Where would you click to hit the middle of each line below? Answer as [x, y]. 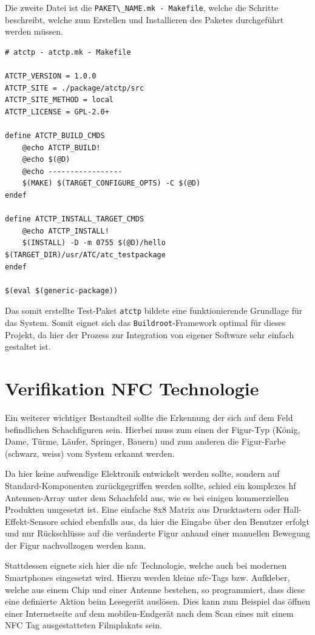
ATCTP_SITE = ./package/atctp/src [75, 88]
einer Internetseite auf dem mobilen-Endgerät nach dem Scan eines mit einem [149, 613]
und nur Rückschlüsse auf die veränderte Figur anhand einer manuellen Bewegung [157, 533]
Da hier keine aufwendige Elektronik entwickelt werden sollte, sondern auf [142, 474]
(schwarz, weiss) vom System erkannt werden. [90, 453]
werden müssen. [34, 31]
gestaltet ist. [28, 346]
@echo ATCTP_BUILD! [61, 147]
